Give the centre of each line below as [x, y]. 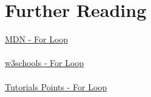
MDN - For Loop [37, 39]
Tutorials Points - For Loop [56, 86]
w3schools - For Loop [45, 63]
